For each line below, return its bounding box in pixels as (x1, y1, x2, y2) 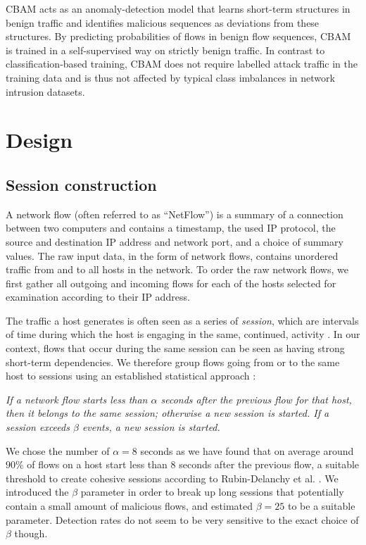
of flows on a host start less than (27, 457, 168, 472)
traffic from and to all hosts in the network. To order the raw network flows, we (6, 262, 348, 277)
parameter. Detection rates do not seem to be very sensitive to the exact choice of (6, 512, 359, 527)
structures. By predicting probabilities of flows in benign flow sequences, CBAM (6, 29, 351, 44)
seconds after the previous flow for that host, (160, 391, 352, 406)
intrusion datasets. (6, 84, 85, 99)
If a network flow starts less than (6, 391, 148, 406)
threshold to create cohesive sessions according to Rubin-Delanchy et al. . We (6, 470, 339, 485)
